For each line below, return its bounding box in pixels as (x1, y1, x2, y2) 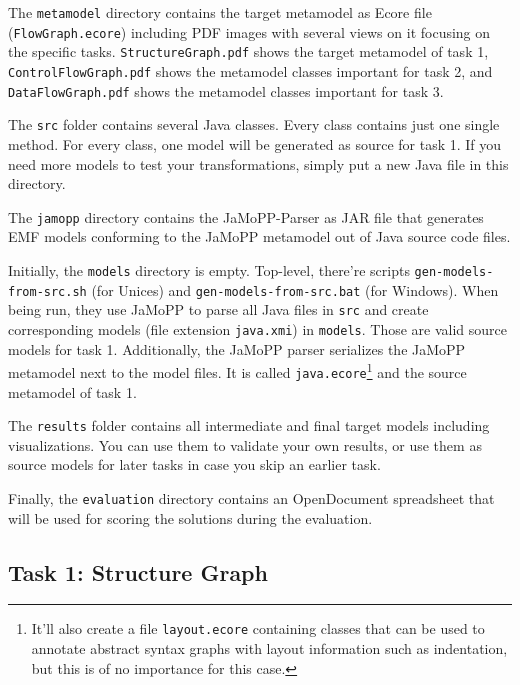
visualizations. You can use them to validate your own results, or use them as (8, 434, 482, 455)
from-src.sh (8, 284, 87, 299)
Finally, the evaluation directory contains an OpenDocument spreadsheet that (8, 487, 495, 508)
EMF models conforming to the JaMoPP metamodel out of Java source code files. (8, 226, 511, 247)
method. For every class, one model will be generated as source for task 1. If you (8, 133, 502, 154)
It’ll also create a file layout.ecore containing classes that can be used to (31, 618, 485, 639)
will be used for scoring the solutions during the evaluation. (8, 507, 373, 528)
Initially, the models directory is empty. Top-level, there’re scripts (8, 259, 410, 280)
